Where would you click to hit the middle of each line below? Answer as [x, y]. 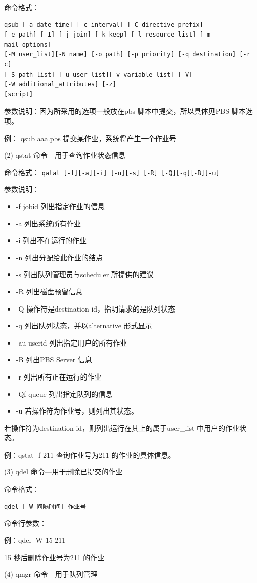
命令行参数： [25, 523]
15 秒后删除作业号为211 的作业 [54, 557]
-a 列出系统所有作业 [49, 223]
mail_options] [28, 44]
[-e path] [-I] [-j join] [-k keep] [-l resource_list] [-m [108, 35]
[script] [19, 94]
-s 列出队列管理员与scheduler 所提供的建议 [85, 274]
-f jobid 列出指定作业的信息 [60, 206]
